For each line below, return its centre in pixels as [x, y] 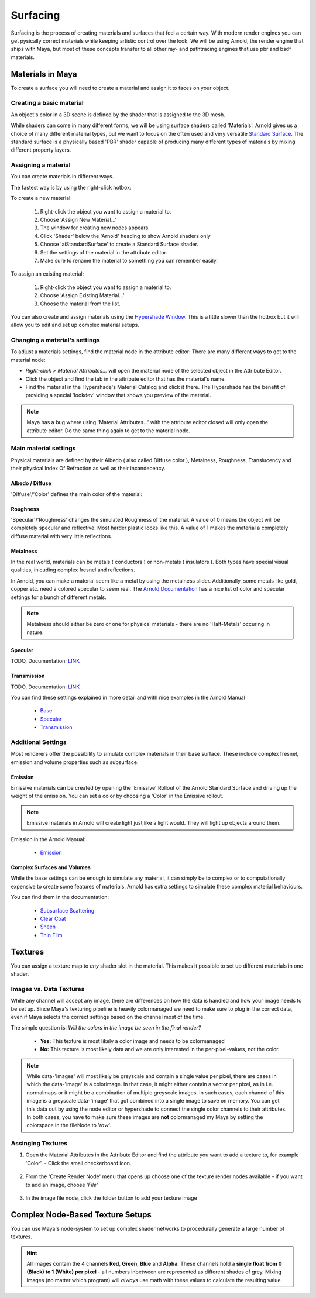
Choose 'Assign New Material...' [78, 220]
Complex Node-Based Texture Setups [81, 1215]
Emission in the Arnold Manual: [48, 839]
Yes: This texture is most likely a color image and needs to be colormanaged [132, 1041]
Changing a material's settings [55, 340]
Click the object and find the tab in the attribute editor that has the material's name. [126, 379]
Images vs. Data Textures [48, 989]
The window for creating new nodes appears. [95, 228]
